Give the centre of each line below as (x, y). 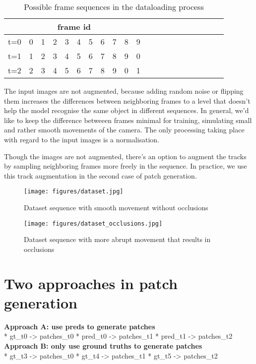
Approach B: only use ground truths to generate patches (103, 345)
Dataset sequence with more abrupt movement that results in (117, 239)
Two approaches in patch (91, 283)
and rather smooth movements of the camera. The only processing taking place (124, 130)
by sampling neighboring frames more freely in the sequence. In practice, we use (126, 166)
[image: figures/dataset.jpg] (74, 192)
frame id (74, 27)
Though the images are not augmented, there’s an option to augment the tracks (125, 156)
